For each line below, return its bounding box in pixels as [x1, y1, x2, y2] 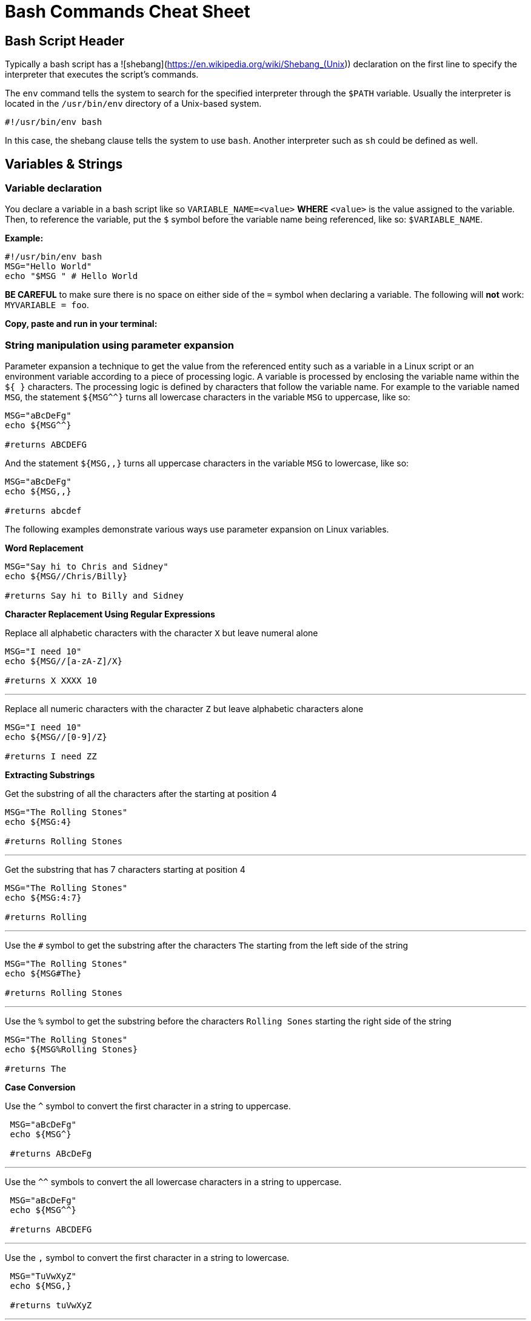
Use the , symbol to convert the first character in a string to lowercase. [5, 1252, 290, 1263]
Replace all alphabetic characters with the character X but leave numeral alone [5, 628, 318, 639]
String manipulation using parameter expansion [5, 338, 234, 351]
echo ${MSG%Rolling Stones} [5, 1044, 138, 1055]
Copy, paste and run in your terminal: [5, 318, 158, 329]
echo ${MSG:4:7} [5, 893, 82, 903]
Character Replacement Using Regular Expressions [5, 609, 215, 620]
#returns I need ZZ [5, 751, 97, 762]
